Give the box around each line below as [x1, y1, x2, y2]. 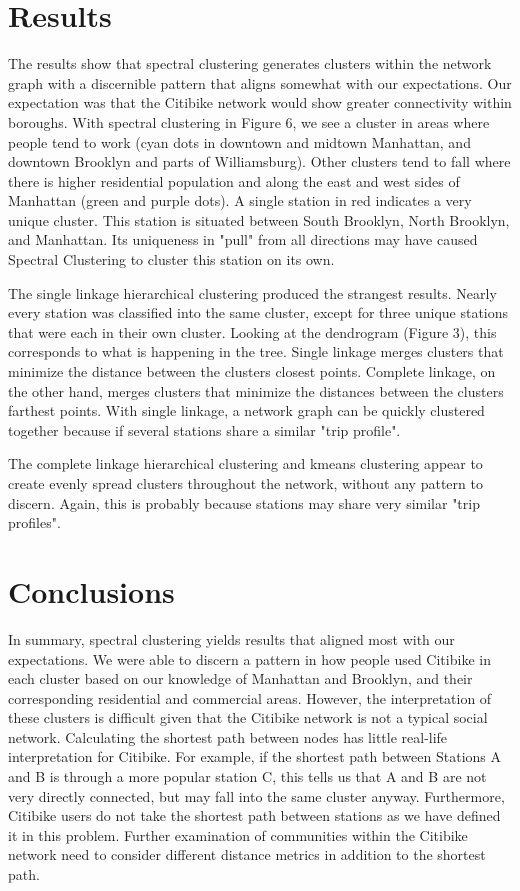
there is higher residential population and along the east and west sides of [8, 170, 460, 191]
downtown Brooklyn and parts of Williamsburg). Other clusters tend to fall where [8, 151, 511, 172]
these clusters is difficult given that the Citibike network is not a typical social [8, 707, 488, 728]
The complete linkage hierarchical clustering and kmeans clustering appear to [8, 453, 483, 474]
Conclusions [8, 570, 175, 611]
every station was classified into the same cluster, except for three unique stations [8, 302, 509, 323]
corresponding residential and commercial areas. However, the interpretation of [8, 687, 492, 708]
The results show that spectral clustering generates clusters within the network [8, 53, 492, 74]
